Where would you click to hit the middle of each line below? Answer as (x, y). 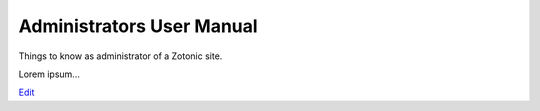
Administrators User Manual (138, 26)
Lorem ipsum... (49, 74)
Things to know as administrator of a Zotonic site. (120, 56)
